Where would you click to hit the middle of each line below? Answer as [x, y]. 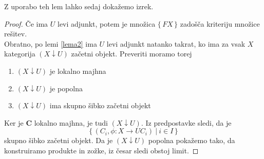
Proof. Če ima [26, 23]
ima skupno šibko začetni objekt [100, 105]
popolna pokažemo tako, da [192, 140]
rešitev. [16, 34]
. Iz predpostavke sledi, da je [186, 122]
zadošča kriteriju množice [220, 23]
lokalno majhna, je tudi [71, 122]
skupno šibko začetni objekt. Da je [59, 140]
